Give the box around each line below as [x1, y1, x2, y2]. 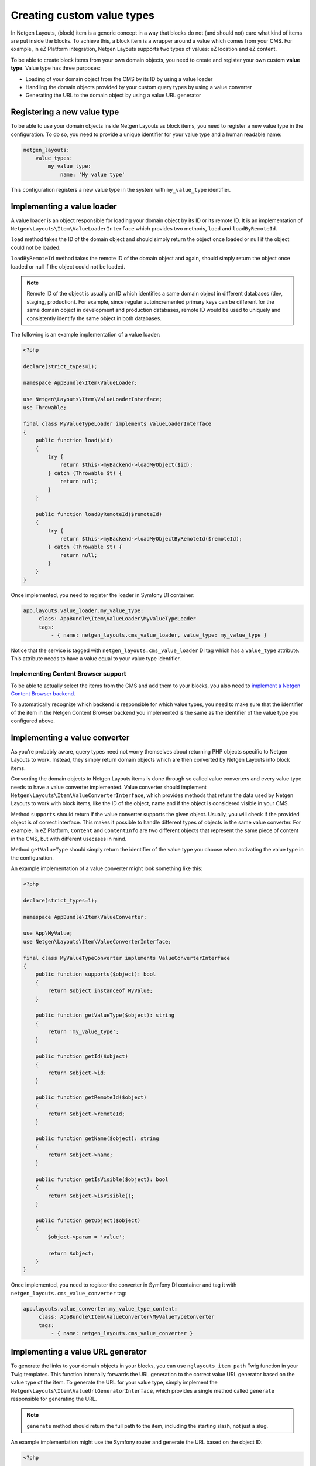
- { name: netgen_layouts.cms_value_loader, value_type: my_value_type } [50, 632, 267, 639]
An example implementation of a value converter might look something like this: [11, 865, 203, 872]
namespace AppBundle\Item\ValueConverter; [23, 914, 147, 920]
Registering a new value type [11, 107, 119, 117]
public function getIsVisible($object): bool [35, 1176, 169, 1183]
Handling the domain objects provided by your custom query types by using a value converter [25, 83, 253, 90]
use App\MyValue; [23, 930, 73, 936]
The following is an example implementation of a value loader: [11, 331, 160, 338]
